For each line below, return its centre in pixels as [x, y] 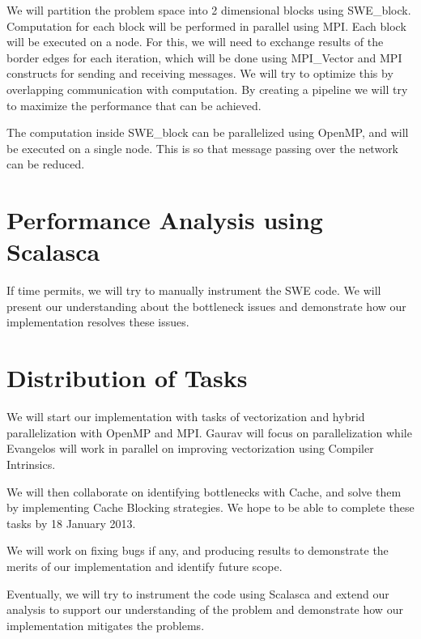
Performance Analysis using [165, 220]
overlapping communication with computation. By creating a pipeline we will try [207, 89]
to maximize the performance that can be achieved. [134, 105]
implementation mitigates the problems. [106, 625]
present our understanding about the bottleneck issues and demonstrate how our [206, 306]
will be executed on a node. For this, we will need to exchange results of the [195, 42]
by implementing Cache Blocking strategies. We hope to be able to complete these [210, 507]
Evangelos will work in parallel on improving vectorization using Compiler [190, 448]
